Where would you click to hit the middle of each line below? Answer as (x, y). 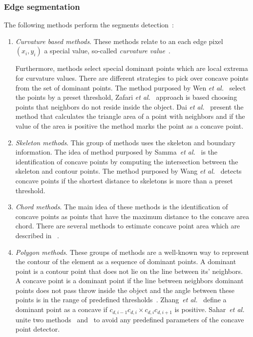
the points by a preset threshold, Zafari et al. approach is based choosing (126, 97)
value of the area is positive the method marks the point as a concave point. (129, 125)
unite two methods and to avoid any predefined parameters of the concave (130, 319)
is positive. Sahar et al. (210, 309)
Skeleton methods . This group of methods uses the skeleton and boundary (126, 142)
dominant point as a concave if (61, 309)
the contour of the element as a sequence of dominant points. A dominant (126, 261)
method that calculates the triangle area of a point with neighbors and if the (130, 116)
